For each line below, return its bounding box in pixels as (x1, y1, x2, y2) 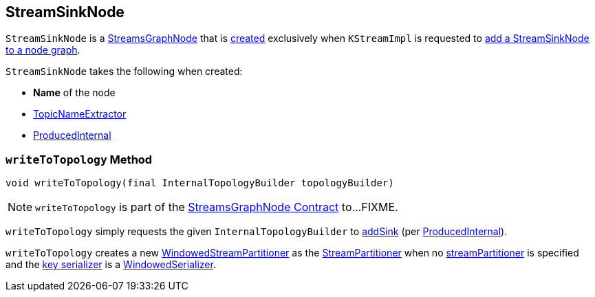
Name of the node (33, 87, 116, 99)
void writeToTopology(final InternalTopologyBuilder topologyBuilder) (6, 177, 394, 189)
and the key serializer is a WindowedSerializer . (6, 258, 216, 271)
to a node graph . (6, 44, 80, 56)
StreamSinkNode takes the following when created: (6, 65, 243, 78)
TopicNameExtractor (33, 108, 127, 120)
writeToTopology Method (6, 152, 153, 166)
